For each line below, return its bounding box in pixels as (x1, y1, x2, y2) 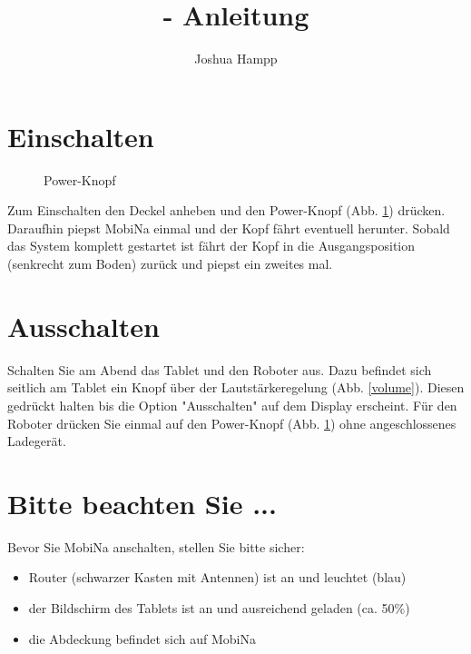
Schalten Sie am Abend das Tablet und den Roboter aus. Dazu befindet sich (7, 360, 432, 379)
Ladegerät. (7, 431, 66, 451)
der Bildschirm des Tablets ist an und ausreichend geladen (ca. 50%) (28, 599, 410, 618)
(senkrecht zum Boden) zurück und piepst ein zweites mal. (7, 254, 333, 273)
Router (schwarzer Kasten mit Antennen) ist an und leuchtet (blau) (28, 568, 407, 587)
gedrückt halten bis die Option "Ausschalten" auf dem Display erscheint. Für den (7, 395, 457, 414)
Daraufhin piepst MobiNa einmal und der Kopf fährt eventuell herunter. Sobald (7, 218, 450, 237)
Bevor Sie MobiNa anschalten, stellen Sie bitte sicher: (7, 537, 305, 556)
